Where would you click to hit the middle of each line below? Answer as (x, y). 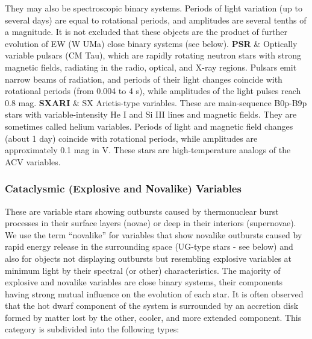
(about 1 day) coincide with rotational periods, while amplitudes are (131, 138)
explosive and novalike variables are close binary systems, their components (144, 282)
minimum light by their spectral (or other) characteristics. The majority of (143, 270)
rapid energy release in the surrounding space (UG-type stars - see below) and (149, 246)
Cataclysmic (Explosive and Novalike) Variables (123, 189)
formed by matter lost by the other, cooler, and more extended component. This (153, 317)
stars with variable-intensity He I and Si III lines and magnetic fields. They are (151, 114)
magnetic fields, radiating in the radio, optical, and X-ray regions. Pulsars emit (151, 67)
